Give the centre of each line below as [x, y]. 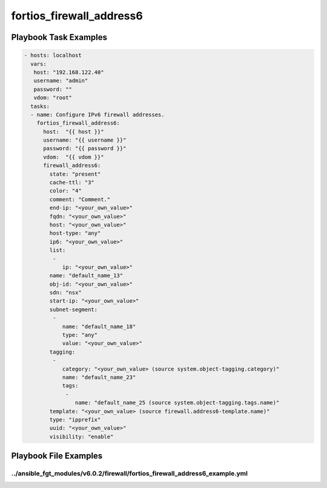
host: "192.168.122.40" [69, 72]
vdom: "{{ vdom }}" [74, 157]
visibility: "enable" [81, 437]
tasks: [40, 106]
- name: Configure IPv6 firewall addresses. [97, 114]
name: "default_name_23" [99, 378]
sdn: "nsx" [65, 293]
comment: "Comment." [80, 199]
